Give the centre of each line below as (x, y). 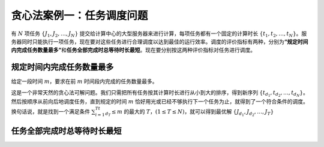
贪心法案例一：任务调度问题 (79, 16)
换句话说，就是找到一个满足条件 (50, 111)
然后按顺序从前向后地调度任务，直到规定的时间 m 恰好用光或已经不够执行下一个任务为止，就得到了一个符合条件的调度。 (160, 101)
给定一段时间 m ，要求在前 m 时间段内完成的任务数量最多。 (84, 81)
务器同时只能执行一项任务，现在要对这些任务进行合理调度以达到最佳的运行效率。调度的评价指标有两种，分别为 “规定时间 (160, 41)
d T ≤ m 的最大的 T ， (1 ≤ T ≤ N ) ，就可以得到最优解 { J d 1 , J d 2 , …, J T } (190, 113)
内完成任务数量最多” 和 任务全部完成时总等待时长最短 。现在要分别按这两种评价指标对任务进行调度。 (133, 50)
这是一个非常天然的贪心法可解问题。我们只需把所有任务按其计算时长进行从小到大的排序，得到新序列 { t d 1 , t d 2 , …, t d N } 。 (160, 93)
